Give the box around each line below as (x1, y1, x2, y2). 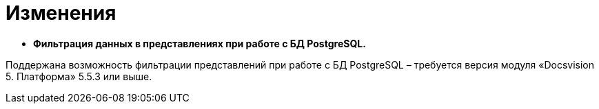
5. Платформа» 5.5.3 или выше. (6, 70, 152, 82)
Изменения (6, 1, 116, 25)
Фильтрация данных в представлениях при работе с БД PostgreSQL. (33, 37, 366, 49)
